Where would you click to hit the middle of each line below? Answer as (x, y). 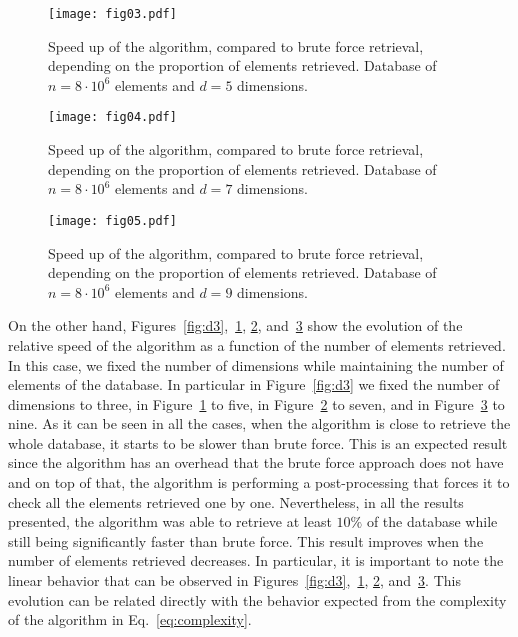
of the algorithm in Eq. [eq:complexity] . (130, 619)
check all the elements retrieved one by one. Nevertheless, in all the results (236, 501)
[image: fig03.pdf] (112, 14)
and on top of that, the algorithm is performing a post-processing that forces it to (259, 482)
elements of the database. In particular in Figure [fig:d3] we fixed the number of (254, 384)
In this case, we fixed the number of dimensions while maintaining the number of (256, 364)
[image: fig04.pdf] (112, 117)
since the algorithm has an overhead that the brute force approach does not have (256, 462)
